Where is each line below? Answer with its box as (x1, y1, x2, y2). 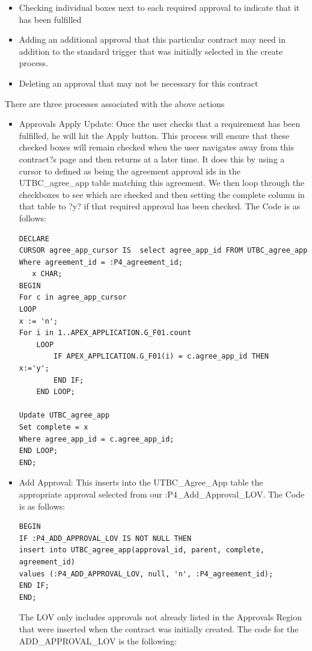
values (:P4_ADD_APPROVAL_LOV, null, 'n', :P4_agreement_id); (19, 569, 274, 578)
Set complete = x (19, 423, 88, 431)
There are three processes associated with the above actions (5, 97, 225, 110)
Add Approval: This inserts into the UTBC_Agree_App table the (19, 476, 263, 489)
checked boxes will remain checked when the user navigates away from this (19, 141, 294, 153)
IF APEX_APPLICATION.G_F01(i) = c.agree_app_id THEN (54, 352, 269, 361)
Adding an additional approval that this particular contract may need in (19, 33, 286, 46)
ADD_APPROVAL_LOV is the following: (19, 634, 177, 647)
